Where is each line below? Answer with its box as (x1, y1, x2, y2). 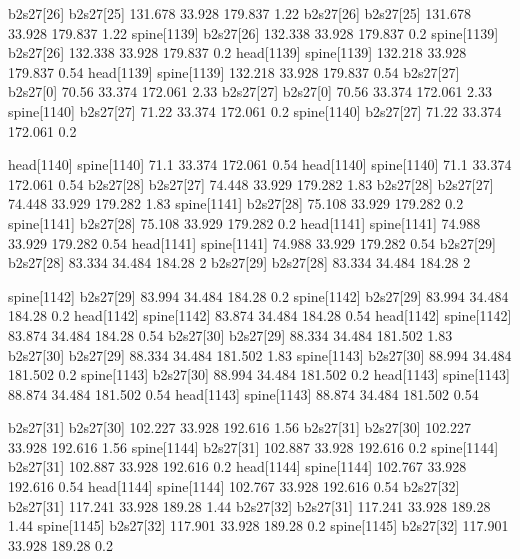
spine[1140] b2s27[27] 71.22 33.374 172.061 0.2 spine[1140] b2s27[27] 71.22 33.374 (8, 100, 502, 121)
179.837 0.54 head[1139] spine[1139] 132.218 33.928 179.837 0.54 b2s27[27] (8, 61, 460, 82)
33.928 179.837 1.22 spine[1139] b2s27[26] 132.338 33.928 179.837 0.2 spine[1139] (8, 22, 499, 43)
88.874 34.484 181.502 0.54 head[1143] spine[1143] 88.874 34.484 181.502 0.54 (8, 383, 479, 404)
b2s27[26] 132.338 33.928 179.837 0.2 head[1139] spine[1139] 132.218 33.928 (8, 42, 467, 63)
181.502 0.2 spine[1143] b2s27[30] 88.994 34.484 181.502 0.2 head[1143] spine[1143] (8, 364, 510, 385)
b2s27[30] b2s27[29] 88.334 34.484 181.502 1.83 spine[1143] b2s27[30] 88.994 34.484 (8, 344, 512, 365)
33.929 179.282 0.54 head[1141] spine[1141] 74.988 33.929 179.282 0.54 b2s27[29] (8, 232, 496, 253)
